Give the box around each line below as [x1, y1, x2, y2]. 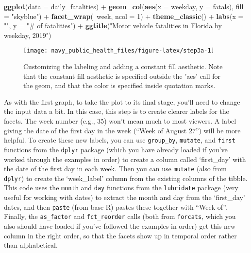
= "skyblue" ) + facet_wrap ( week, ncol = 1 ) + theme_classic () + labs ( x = [4, 11, 244, 21]
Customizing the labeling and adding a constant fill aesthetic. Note [23, 61, 223, 72]
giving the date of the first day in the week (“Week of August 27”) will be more [4, 125, 241, 135]
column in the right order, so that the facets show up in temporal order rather [4, 230, 237, 240]
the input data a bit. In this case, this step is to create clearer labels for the [4, 106, 229, 116]
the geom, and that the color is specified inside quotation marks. [23, 80, 216, 90]
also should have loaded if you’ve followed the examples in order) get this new [4, 220, 236, 231]
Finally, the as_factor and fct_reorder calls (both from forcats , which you [4, 211, 236, 221]
